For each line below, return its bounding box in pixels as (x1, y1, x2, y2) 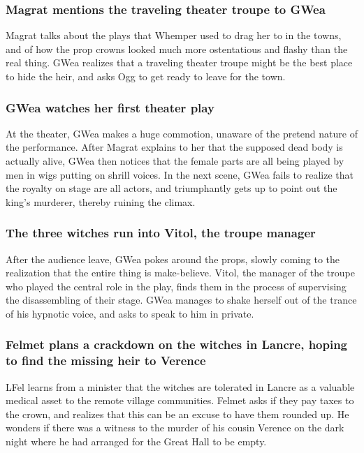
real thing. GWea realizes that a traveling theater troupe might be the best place (6, 55, 353, 70)
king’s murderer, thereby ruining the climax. (6, 194, 196, 209)
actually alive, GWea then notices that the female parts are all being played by (6, 154, 344, 168)
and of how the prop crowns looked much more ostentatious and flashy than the (6, 41, 348, 56)
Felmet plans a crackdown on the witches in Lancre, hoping (6, 336, 348, 353)
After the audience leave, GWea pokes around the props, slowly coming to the (6, 251, 340, 266)
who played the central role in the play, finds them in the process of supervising (6, 279, 347, 293)
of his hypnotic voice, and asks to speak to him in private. (6, 306, 254, 320)
